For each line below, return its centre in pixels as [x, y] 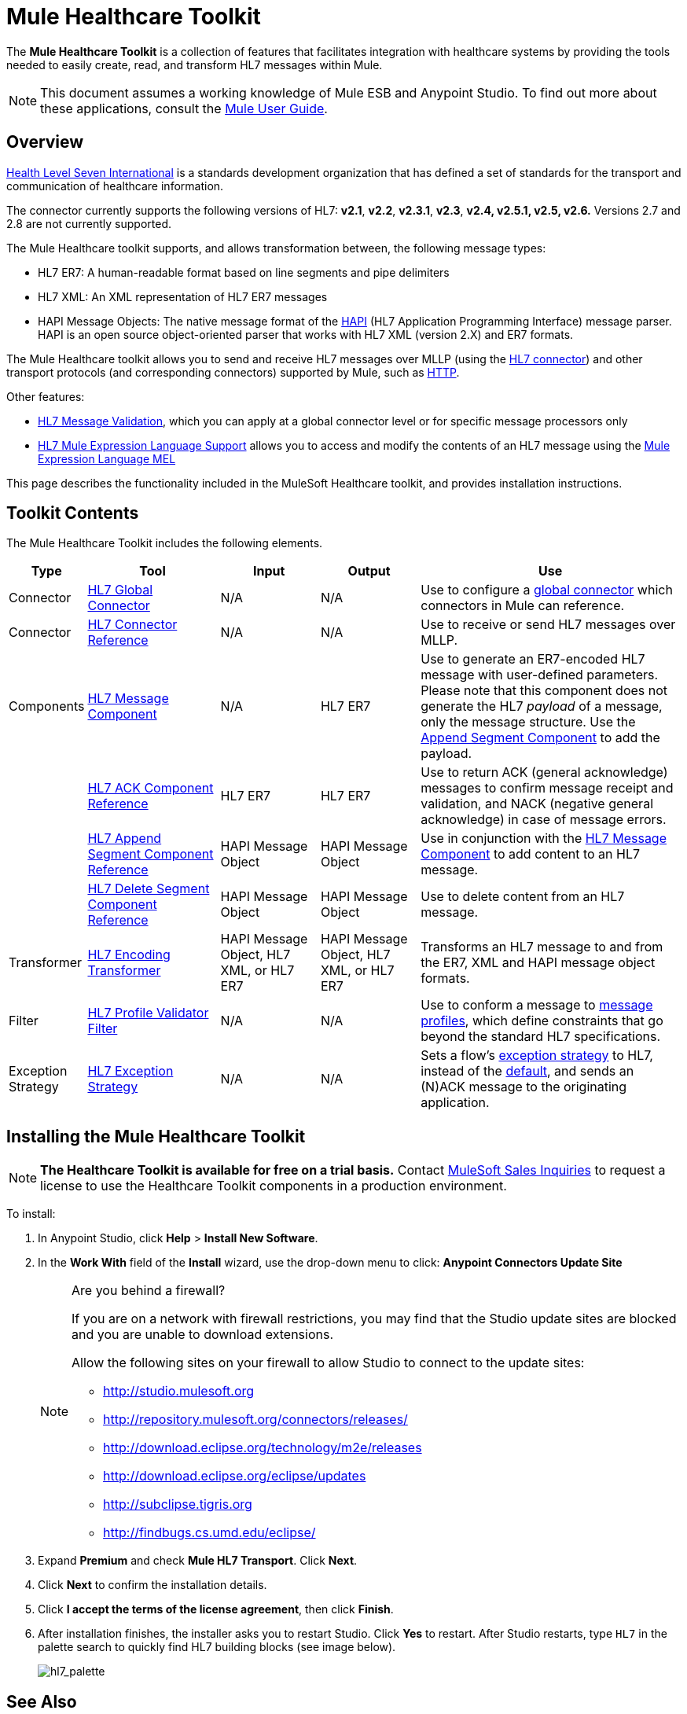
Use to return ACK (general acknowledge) [544, 772]
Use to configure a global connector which [547, 590]
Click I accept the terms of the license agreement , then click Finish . [216, 1609]
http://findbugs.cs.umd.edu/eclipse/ [209, 1533]
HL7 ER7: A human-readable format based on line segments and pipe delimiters [244, 272]
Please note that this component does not [544, 691]
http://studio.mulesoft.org [179, 1391]
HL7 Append [125, 839]
